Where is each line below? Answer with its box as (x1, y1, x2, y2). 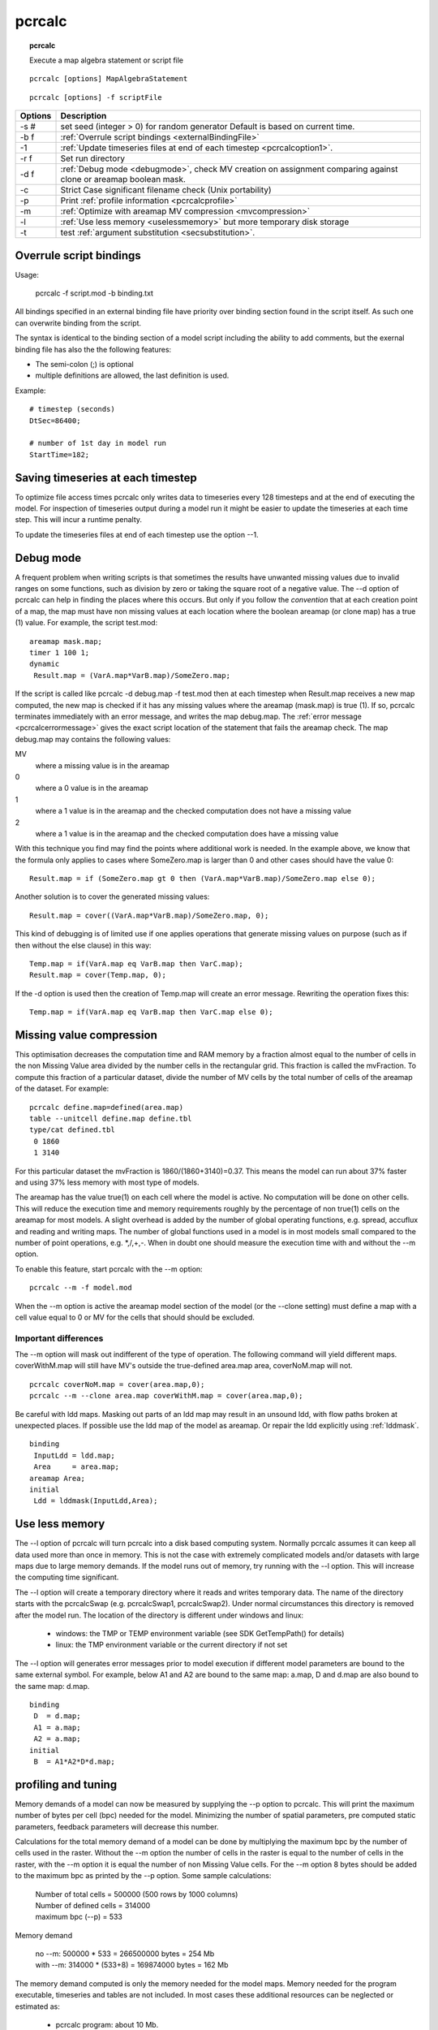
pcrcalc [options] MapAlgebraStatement (29, 74, 188, 84)
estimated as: (15, 2002, 61, 2011)
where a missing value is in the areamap (35, 760, 170, 771)
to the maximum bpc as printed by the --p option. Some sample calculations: (15, 1871, 272, 1881)
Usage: (15, 270, 40, 279)
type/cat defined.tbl (29, 1125, 115, 1134)
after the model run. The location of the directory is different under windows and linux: (15, 1610, 304, 1620)
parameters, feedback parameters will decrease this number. (15, 1821, 219, 1831)
